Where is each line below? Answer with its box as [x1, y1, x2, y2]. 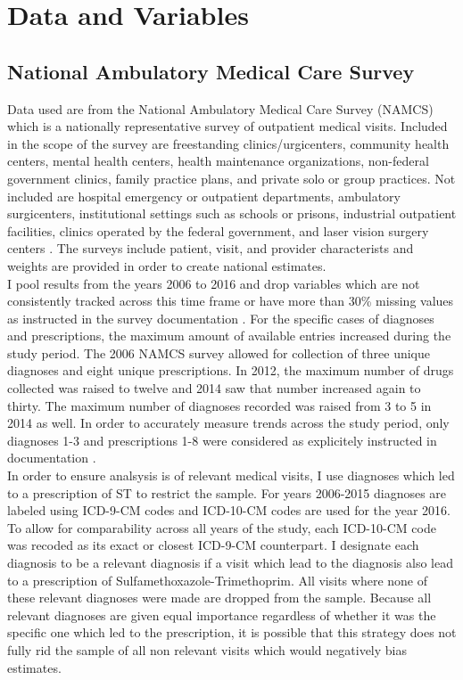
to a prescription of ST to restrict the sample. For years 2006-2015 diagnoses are [7, 483, 447, 502]
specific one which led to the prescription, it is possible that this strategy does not [7, 623, 457, 642]
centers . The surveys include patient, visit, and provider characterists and [7, 239, 414, 258]
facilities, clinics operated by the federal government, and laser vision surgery [7, 221, 429, 240]
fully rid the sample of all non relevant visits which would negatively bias [7, 640, 408, 659]
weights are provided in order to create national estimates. [7, 256, 327, 274]
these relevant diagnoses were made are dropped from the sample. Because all [7, 588, 432, 607]
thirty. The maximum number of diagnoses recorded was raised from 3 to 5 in [7, 396, 432, 414]
